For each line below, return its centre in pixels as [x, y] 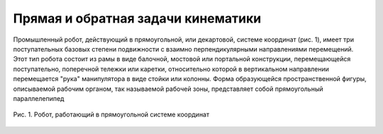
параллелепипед [39, 98]
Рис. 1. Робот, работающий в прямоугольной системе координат [111, 115]
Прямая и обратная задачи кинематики [137, 18]
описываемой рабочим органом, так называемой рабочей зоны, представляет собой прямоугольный [168, 89]
